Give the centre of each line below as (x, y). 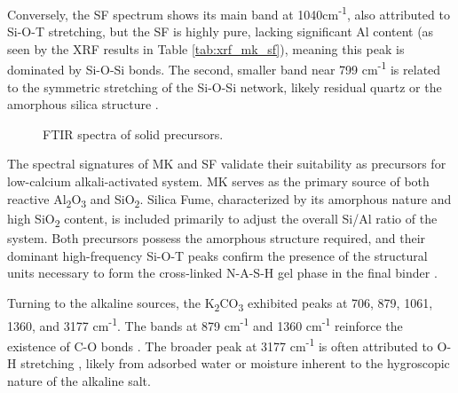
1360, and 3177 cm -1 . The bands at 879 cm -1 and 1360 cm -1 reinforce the (205, 324)
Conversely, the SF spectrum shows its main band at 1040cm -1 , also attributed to (229, 13)
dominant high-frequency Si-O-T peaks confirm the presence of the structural (217, 255)
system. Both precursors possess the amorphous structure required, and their (217, 237)
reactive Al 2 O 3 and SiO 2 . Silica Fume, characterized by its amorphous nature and (229, 200)
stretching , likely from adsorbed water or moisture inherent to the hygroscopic (235, 363)
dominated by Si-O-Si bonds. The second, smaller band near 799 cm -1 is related (224, 68)
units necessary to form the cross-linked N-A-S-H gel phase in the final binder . (222, 273)
